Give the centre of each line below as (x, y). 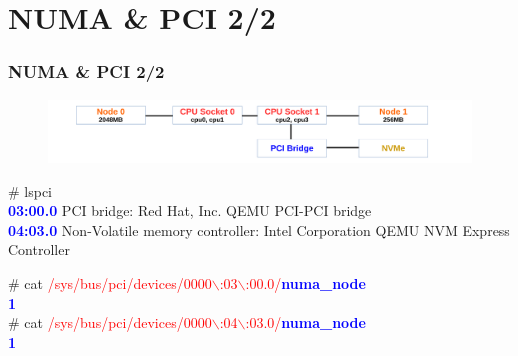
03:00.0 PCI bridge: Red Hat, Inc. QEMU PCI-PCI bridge (190, 210)
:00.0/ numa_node (305, 282)
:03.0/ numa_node (305, 322)
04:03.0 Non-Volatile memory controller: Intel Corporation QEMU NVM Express (259, 229)
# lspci (30, 190)
